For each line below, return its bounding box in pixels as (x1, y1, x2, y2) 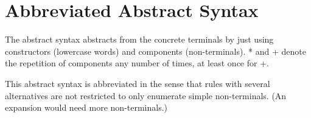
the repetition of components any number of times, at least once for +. (5, 57, 269, 69)
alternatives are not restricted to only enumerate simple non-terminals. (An (5, 89, 287, 102)
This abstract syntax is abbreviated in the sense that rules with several (5, 77, 270, 89)
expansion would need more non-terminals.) (5, 101, 168, 114)
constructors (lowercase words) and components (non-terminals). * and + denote (5, 44, 306, 57)
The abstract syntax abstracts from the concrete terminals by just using (5, 33, 274, 46)
